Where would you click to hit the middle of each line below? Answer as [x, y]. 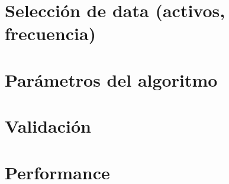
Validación [48, 126]
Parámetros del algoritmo [111, 79]
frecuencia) [51, 33]
